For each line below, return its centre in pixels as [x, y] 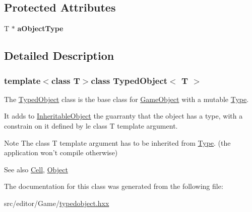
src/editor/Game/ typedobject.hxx [57, 203]
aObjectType [40, 28]
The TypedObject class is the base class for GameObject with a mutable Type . [127, 99]
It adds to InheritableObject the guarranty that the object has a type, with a [123, 116]
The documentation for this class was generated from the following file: [114, 186]
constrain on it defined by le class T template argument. [91, 125]
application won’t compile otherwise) [61, 152]
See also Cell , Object [36, 169]
